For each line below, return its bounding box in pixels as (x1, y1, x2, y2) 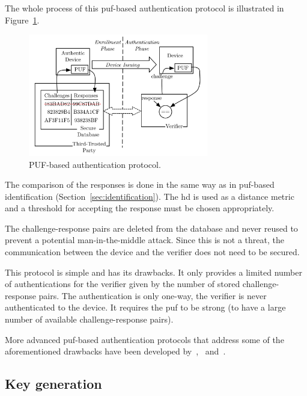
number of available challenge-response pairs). (5, 313, 174, 326)
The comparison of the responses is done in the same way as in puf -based (5, 178, 275, 191)
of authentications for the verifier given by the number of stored (5, 277, 240, 290)
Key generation (5, 374, 102, 393)
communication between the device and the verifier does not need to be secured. (5, 246, 300, 258)
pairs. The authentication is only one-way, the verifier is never (38, 289, 267, 302)
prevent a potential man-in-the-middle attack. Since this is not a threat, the (5, 234, 284, 246)
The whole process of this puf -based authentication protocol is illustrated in (5, 2, 284, 14)
